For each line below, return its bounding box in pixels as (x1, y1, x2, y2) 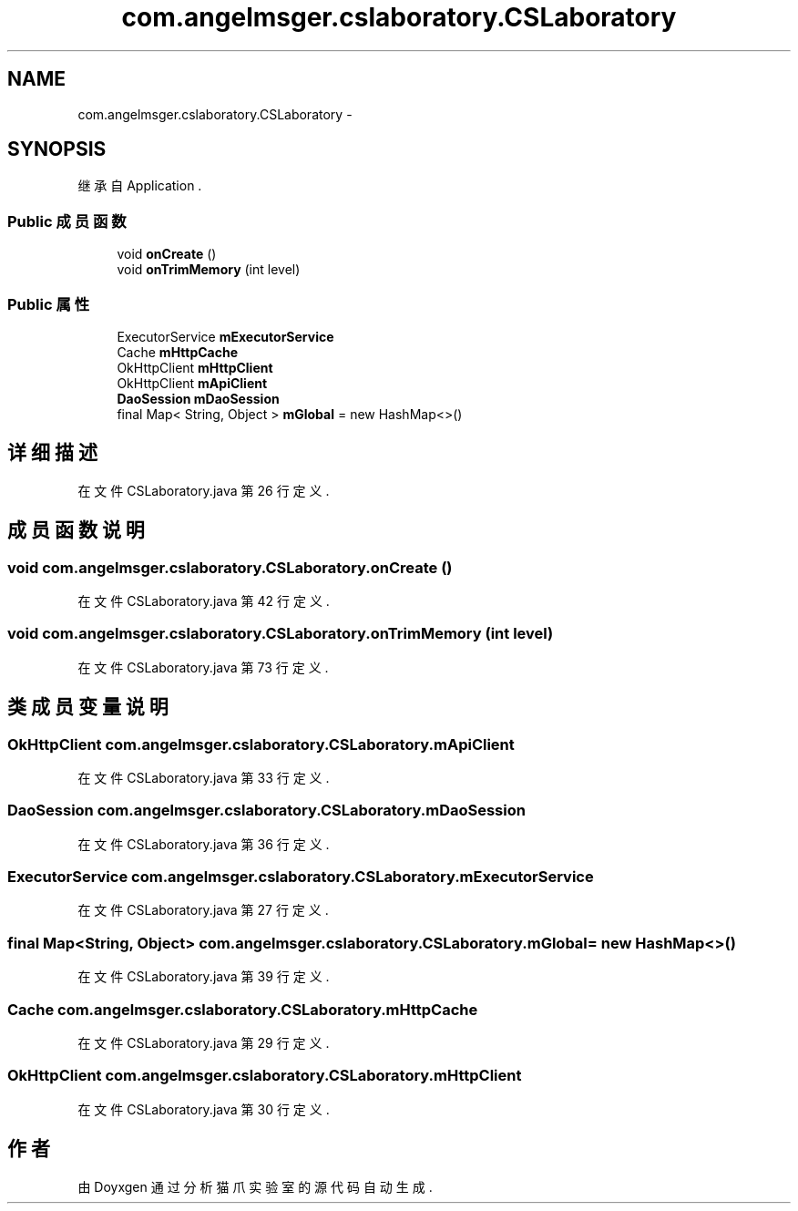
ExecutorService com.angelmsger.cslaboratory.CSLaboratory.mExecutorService (7, 867, 594, 887)
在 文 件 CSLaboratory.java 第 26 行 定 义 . (77, 482, 330, 498)
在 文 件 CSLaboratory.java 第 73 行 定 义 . (77, 659, 329, 675)
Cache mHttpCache (117, 344, 239, 360)
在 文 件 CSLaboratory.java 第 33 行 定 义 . (77, 769, 330, 785)
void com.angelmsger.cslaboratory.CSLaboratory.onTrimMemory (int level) (7, 624, 554, 643)
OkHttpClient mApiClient (117, 375, 268, 391)
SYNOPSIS (7, 138, 107, 161)
